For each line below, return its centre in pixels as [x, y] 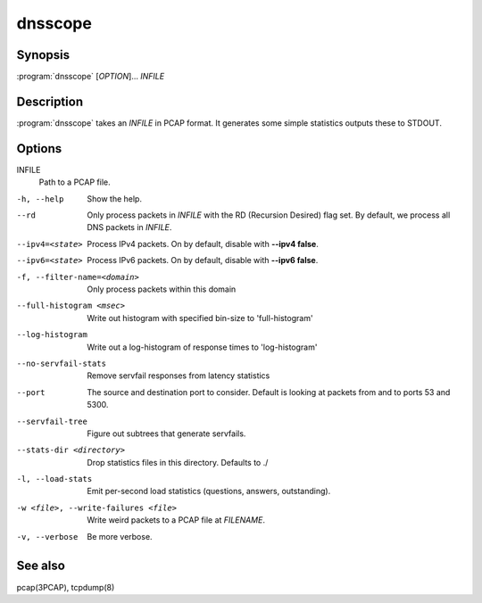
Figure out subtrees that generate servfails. [166, 434]
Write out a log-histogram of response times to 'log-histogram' [202, 347]
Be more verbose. [120, 536]
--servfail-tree [52, 421]
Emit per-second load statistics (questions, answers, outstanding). [209, 491]
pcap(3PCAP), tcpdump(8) [66, 587]
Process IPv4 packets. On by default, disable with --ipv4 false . [203, 244]
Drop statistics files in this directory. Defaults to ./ [178, 462]
